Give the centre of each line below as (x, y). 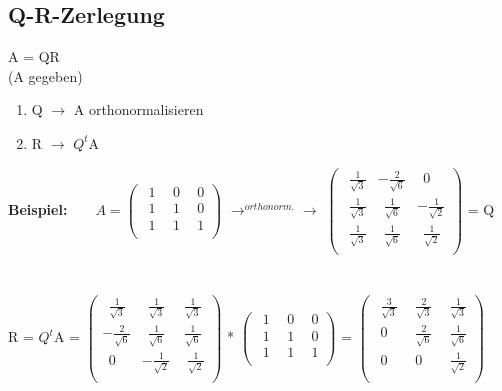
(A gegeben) (45, 75)
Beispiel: (38, 209)
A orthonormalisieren (138, 109)
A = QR (34, 56)
